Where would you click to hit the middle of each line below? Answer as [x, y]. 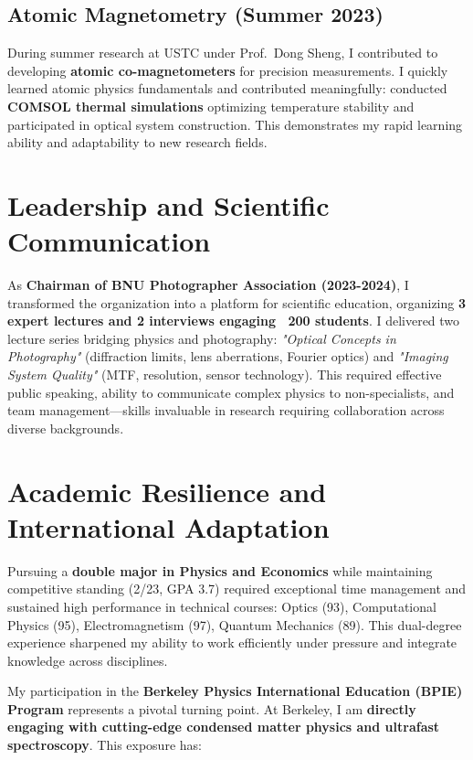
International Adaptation [168, 526]
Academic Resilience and [167, 491]
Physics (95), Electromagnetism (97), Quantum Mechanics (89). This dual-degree [235, 624]
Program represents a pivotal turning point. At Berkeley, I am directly [212, 708]
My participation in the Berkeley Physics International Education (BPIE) [235, 691]
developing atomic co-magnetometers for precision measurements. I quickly [228, 70]
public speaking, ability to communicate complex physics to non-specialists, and [231, 392]
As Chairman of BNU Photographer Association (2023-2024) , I [208, 285]
